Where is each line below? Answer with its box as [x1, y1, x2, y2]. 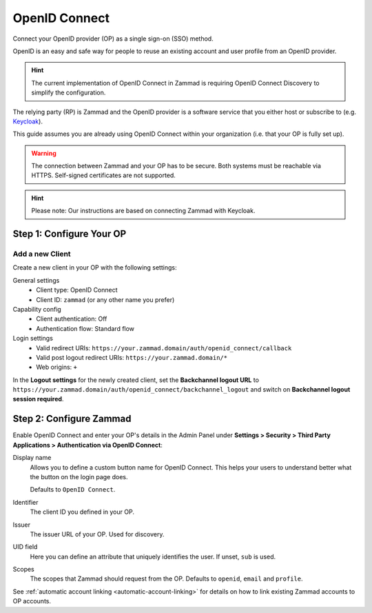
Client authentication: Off [36, 314, 107, 323]
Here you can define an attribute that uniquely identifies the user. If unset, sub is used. [30, 552, 276, 561]
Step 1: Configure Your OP [12, 228, 127, 240]
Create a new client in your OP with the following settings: [12, 263, 177, 272]
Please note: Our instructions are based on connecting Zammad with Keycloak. [31, 207, 256, 215]
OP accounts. [12, 597, 52, 605]
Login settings [12, 334, 53, 343]
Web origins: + [36, 363, 77, 372]
